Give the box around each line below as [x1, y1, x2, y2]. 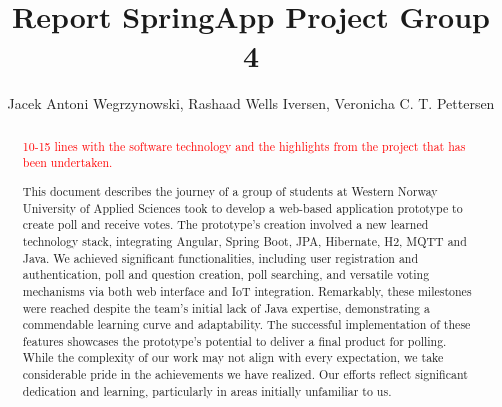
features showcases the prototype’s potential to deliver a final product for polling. [22, 332, 447, 349]
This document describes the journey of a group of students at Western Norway [22, 182, 438, 199]
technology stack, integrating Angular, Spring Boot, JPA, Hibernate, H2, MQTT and [22, 232, 467, 249]
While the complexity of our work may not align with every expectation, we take [22, 349, 444, 366]
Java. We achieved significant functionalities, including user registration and [22, 249, 419, 266]
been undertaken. [22, 154, 113, 171]
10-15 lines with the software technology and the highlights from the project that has [22, 137, 466, 154]
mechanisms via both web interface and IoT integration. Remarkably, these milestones [22, 282, 472, 299]
